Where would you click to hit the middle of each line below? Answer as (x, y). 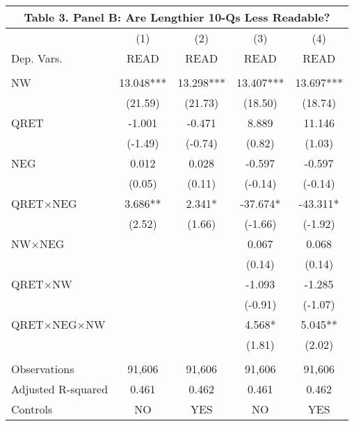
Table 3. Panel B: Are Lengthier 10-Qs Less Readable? (177, 17)
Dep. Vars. (37, 58)
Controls (32, 409)
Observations (43, 369)
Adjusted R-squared (60, 389)
